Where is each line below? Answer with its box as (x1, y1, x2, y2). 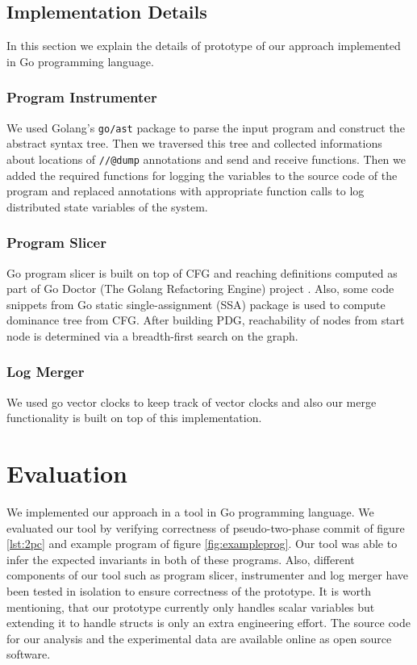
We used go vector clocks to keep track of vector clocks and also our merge (6, 393, 377, 410)
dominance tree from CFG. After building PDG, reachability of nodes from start (6, 312, 405, 328)
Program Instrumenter (6, 87, 157, 107)
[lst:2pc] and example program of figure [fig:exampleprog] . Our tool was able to (6, 535, 398, 552)
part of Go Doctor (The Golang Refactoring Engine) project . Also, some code (6, 280, 394, 297)
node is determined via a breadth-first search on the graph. (6, 327, 298, 344)
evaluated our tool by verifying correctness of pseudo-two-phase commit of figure (6, 519, 405, 536)
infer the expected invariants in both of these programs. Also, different (6, 550, 355, 567)
